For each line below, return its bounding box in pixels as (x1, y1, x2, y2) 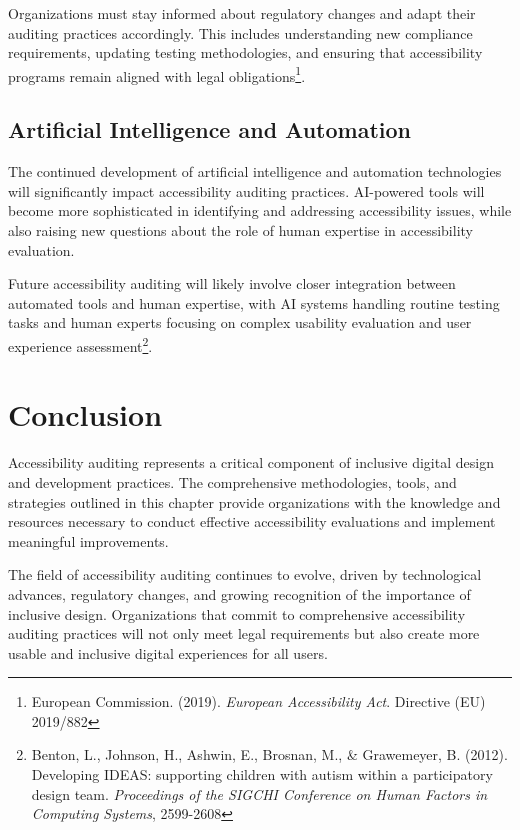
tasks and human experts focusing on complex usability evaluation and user (8, 312, 472, 333)
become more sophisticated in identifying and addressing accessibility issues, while (8, 200, 512, 221)
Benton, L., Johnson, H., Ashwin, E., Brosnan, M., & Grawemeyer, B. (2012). (31, 744, 508, 765)
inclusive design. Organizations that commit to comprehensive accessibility (8, 603, 466, 624)
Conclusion (8, 394, 163, 435)
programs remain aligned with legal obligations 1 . (8, 62, 306, 86)
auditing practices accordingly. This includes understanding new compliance (8, 22, 473, 43)
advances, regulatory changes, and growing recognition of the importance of (8, 583, 471, 604)
